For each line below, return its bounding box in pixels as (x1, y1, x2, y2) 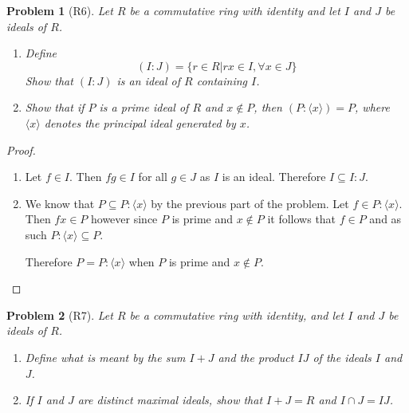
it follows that (267, 210, 336, 227)
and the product (218, 348, 294, 365)
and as (369, 210, 402, 227)
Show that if (25, 99, 85, 116)
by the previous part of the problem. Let (151, 195, 349, 211)
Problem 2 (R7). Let (6, 306, 113, 323)
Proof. (6, 141, 36, 158)
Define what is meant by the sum (25, 348, 186, 365)
